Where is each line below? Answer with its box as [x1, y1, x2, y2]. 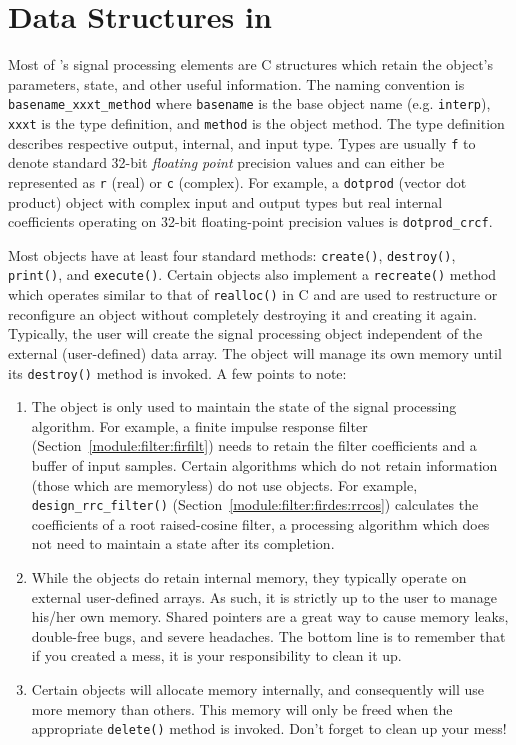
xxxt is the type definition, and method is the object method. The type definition [8, 112, 505, 133]
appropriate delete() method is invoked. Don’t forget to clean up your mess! [31, 718, 507, 739]
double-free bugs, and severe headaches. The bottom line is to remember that [31, 625, 506, 646]
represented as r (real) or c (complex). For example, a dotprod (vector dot [8, 171, 467, 192]
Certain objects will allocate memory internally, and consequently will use [31, 678, 485, 699]
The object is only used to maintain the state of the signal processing [31, 396, 457, 417]
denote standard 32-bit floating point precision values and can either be [8, 152, 445, 173]
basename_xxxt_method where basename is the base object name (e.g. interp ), [8, 93, 491, 114]
